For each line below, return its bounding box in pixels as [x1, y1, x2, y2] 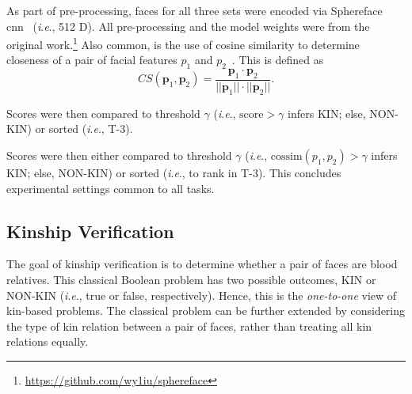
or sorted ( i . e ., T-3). [35, 120, 133, 137]
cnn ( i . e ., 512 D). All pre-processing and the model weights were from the [6, 17, 370, 34]
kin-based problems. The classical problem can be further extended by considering [6, 302, 406, 319]
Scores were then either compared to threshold [6, 147, 232, 164]
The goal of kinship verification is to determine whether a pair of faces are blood [6, 256, 398, 272]
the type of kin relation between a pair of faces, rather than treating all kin [6, 317, 372, 334]
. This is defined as [231, 51, 324, 68]
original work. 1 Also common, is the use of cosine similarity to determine [6, 34, 360, 52]
